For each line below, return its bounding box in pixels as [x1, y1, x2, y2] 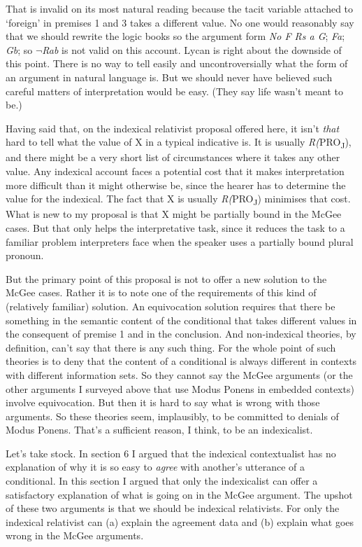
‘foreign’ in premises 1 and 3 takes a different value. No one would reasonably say [6, 15, 354, 29]
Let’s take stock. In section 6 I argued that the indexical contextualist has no [6, 445, 336, 460]
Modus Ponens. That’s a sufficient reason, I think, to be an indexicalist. [6, 422, 313, 437]
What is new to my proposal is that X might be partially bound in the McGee [6, 207, 342, 221]
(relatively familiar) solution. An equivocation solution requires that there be [6, 298, 335, 313]
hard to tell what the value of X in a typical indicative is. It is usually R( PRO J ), [6, 134, 352, 151]
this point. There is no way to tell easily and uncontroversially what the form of [6, 56, 348, 71]
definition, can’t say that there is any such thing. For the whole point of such [6, 340, 336, 354]
